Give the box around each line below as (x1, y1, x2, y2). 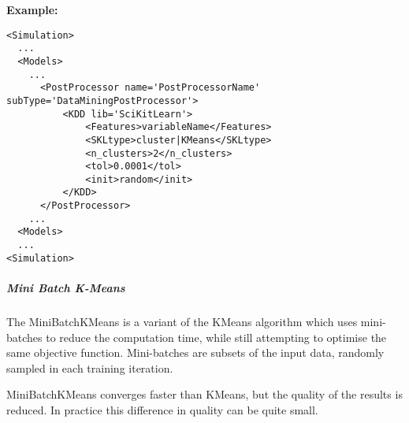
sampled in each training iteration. (6, 359, 173, 376)
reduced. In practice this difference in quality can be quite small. (6, 401, 318, 417)
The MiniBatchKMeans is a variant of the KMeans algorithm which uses (6, 313, 358, 329)
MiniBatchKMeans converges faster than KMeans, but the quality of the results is (6, 386, 403, 403)
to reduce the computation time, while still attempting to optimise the (46, 328, 387, 345)
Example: (6, 2, 58, 17)
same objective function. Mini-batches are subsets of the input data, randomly (6, 344, 385, 361)
